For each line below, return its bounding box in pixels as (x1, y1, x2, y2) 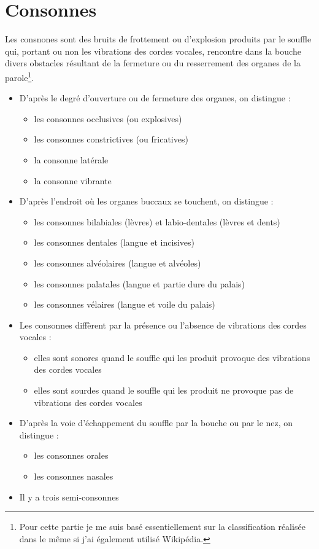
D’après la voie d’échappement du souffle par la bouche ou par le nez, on (19, 416, 293, 429)
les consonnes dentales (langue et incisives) (34, 236, 194, 249)
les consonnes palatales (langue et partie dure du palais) (34, 277, 245, 290)
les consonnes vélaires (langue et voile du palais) (34, 298, 215, 311)
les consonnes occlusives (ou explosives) (34, 112, 182, 125)
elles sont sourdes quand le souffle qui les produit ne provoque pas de (34, 384, 294, 397)
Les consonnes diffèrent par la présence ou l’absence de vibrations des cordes (19, 318, 307, 331)
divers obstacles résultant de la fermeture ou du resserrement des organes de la (5, 56, 301, 69)
